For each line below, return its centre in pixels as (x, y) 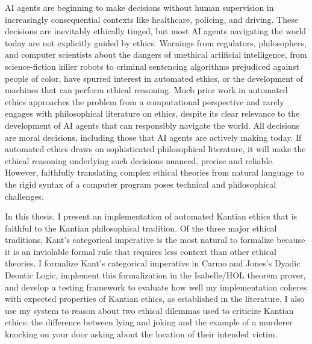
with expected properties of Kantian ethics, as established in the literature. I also (155, 299)
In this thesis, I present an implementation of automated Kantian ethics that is (151, 216)
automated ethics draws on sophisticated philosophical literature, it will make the (155, 149)
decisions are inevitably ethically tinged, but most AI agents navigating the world (156, 31)
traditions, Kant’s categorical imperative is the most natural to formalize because (155, 240)
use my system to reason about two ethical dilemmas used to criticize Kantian (149, 310)
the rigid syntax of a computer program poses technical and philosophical (141, 184)
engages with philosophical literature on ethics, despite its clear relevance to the (152, 113)
